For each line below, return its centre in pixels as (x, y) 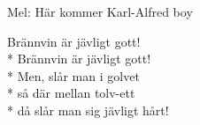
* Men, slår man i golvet (73, 75)
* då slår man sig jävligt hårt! (88, 110)
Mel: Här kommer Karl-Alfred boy (100, 11)
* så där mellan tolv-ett (71, 93)
